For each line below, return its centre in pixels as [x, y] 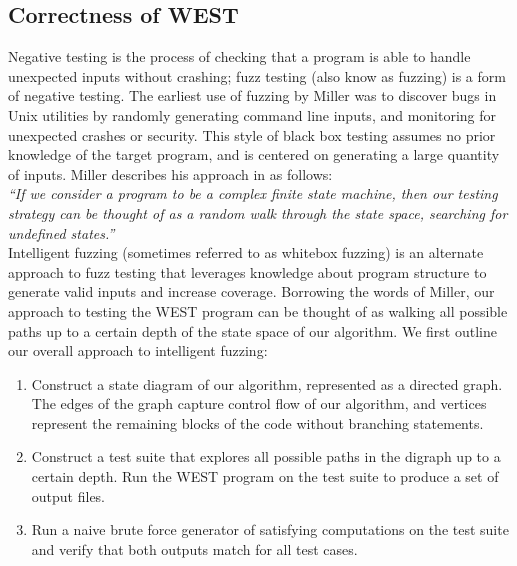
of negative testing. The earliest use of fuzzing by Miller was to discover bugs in [252, 95]
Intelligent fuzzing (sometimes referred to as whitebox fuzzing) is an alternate [246, 252]
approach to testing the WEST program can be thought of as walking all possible [258, 310]
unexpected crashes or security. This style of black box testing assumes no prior [252, 134]
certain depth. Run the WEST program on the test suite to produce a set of [265, 476]
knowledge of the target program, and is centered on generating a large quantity [254, 154]
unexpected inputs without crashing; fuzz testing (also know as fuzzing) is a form [257, 75]
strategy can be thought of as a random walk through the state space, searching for [258, 212]
